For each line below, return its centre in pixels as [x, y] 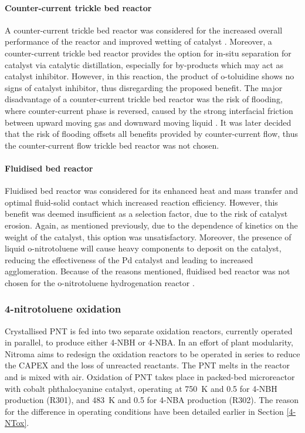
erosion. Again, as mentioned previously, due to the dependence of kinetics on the [151, 225]
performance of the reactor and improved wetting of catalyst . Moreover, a [138, 41]
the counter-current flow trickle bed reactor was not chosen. [112, 145]
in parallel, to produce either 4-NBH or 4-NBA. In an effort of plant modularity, [149, 342]
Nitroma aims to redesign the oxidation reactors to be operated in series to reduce [152, 353]
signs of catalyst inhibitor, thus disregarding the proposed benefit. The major [144, 87]
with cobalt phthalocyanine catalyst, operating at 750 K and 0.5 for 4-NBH [141, 388]
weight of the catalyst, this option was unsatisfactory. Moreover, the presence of [148, 236]
